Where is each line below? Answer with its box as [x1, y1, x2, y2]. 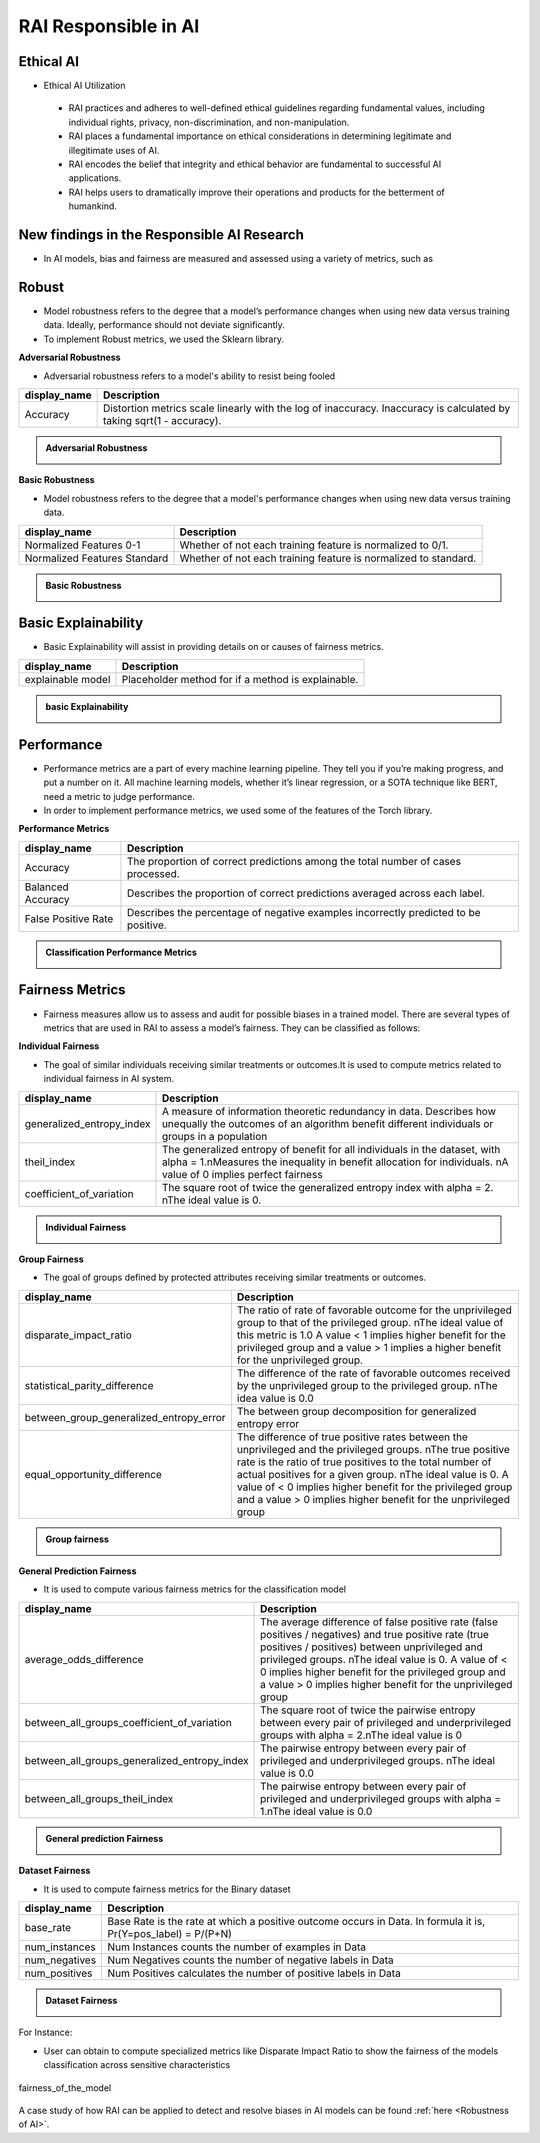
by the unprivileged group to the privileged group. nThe [236, 1378, 499, 1392]
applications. [68, 172, 122, 184]
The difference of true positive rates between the [236, 1430, 469, 1444]
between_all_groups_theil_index [24, 1791, 174, 1805]
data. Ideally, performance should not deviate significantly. [43, 319, 285, 331]
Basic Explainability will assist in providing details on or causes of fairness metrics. [43, 641, 384, 653]
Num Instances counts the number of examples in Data [107, 1940, 367, 1954]
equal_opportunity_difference [24, 1467, 162, 1481]
